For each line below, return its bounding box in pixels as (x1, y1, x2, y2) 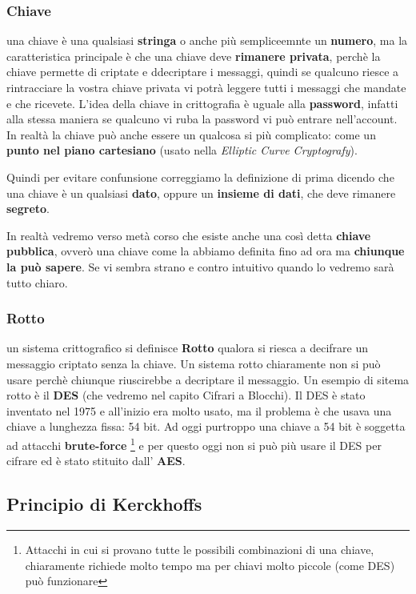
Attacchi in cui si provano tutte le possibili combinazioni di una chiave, (25, 540, 374, 557)
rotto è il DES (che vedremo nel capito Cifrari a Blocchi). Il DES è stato (6, 387, 366, 403)
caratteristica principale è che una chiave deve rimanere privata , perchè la (6, 47, 381, 64)
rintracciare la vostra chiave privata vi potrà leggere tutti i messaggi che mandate (6, 79, 406, 95)
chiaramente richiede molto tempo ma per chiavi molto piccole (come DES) (25, 556, 395, 573)
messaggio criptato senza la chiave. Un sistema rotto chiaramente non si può (6, 355, 381, 371)
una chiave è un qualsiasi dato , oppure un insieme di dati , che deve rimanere (6, 184, 396, 201)
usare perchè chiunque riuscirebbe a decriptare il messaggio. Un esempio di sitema (6, 371, 410, 387)
